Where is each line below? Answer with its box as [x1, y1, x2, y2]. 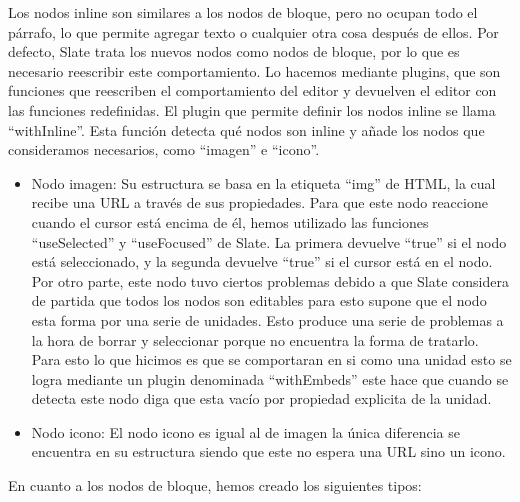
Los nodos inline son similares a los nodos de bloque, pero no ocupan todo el [8, 2, 478, 22]
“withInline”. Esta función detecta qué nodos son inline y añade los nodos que [8, 119, 485, 140]
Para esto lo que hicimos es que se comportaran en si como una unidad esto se [31, 349, 512, 370]
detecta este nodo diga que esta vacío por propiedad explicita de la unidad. [31, 388, 492, 409]
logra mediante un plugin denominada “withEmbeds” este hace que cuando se [31, 368, 509, 389]
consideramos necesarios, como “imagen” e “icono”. [8, 139, 320, 160]
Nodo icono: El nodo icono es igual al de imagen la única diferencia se [31, 421, 460, 442]
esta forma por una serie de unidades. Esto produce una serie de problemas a [31, 309, 504, 330]
